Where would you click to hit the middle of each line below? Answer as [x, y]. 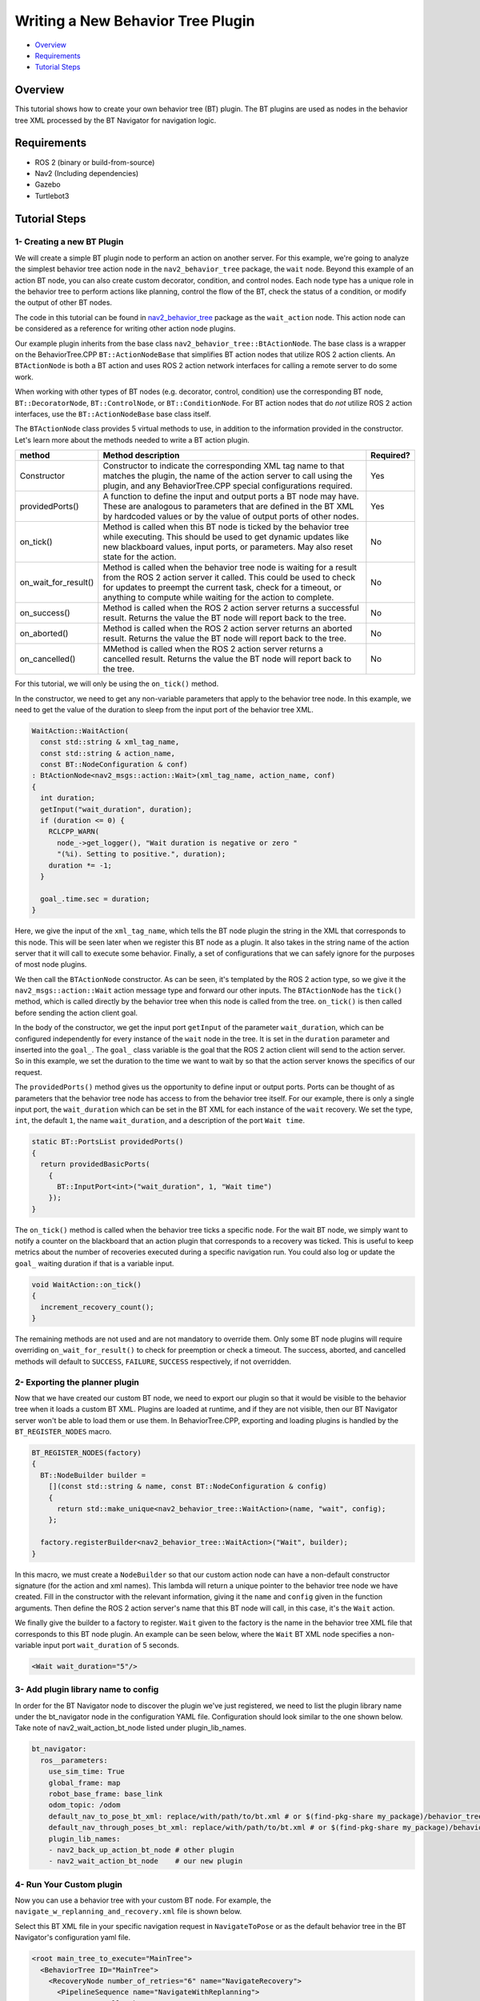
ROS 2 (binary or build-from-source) [95, 162]
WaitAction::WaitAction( [80, 731]
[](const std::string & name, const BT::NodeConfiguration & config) [188, 1486]
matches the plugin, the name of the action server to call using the [228, 476]
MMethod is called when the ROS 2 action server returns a [213, 649]
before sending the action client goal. [76, 1013]
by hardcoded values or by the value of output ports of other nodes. [231, 516]
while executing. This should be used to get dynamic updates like [226, 537]
